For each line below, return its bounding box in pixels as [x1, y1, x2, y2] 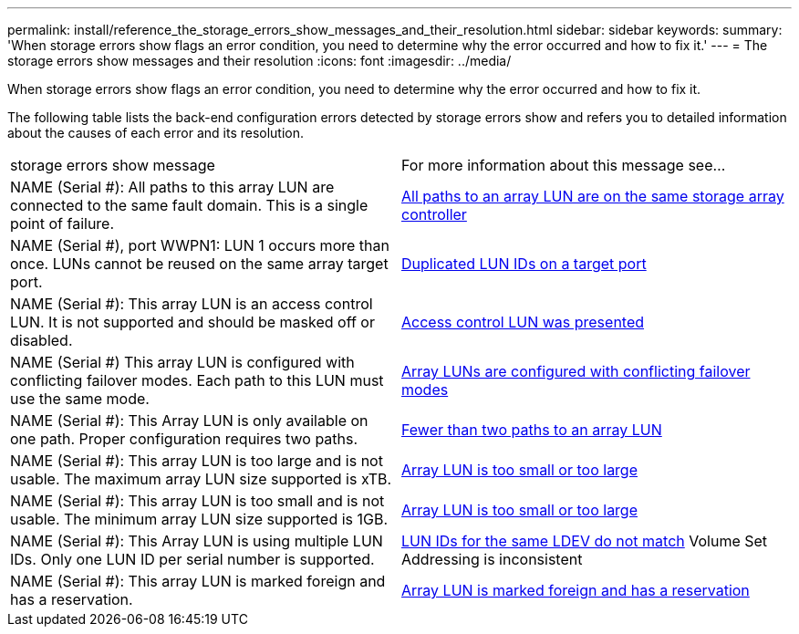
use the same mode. [10, 390, 150, 408]
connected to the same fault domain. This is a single [10, 196, 368, 214]
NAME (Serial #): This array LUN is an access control [10, 295, 373, 313]
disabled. [10, 331, 73, 349]
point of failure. [10, 214, 115, 233]
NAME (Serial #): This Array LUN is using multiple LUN [10, 532, 383, 550]
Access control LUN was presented [401, 313, 645, 331]
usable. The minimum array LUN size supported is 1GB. [10, 510, 389, 528]
